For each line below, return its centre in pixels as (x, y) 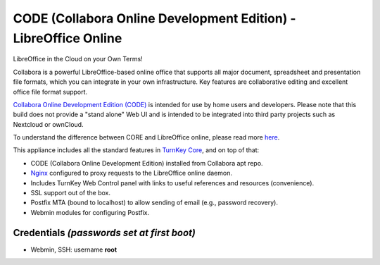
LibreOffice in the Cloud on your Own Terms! (78, 59)
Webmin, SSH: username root (74, 249)
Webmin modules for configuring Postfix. (90, 212)
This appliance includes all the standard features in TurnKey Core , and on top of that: (136, 150)
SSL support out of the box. (71, 193)
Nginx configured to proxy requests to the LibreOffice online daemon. (131, 173)
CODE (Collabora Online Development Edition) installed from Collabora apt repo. (147, 163)
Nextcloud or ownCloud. (48, 124)
